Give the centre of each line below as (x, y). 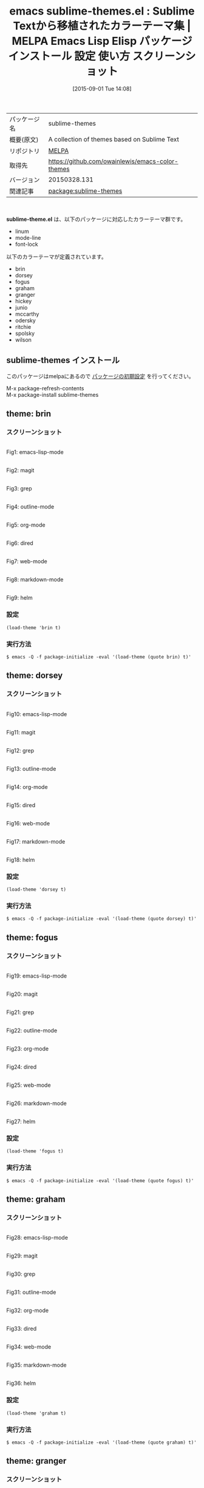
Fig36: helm (21, 1383)
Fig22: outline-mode (32, 1030)
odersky (25, 320)
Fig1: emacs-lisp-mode (35, 452)
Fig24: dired (22, 1067)
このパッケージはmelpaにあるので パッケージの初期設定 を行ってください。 (100, 376)
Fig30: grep (21, 1274)
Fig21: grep (20, 1012)
